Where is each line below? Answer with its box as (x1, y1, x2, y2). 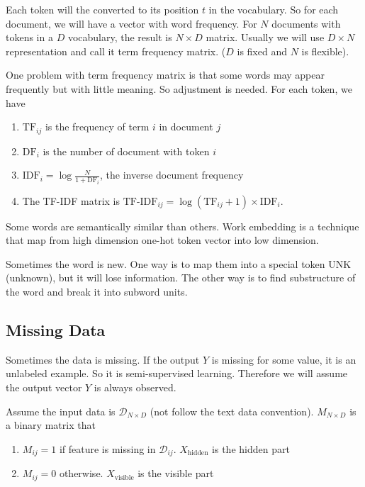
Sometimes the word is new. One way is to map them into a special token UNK (6, 256, 352, 271)
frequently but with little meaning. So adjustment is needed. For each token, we (6, 81, 352, 96)
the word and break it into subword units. (6, 284, 188, 299)
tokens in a (6, 30, 53, 45)
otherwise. (59, 466, 103, 481)
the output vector (6, 380, 82, 395)
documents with (271, 16, 341, 30)
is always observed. (94, 380, 176, 395)
